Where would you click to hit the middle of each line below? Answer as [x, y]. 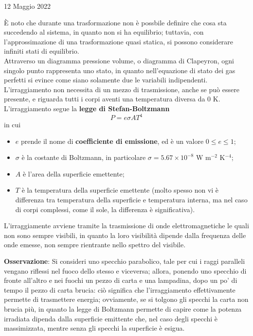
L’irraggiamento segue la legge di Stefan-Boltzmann [87, 108]
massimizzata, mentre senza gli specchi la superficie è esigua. [94, 328]
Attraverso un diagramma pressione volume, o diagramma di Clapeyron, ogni [119, 60]
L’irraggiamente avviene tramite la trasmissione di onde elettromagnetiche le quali [126, 226]
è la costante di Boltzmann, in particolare [84, 157]
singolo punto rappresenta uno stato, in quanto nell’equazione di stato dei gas [120, 70]
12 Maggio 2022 [27, 6]
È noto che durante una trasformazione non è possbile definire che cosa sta [115, 22]
